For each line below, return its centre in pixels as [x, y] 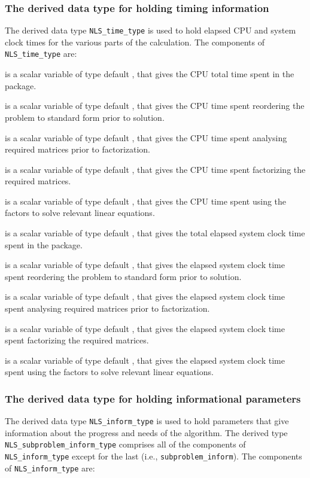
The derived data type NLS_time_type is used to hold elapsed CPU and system [151, 30]
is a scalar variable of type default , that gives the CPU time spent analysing [146, 137]
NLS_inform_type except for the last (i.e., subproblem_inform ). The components [154, 456]
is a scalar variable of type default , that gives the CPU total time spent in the [150, 74]
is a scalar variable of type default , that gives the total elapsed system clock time [155, 233]
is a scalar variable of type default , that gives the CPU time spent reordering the [155, 106]
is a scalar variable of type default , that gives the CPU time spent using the [146, 201]
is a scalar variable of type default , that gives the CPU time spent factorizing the [155, 169]
